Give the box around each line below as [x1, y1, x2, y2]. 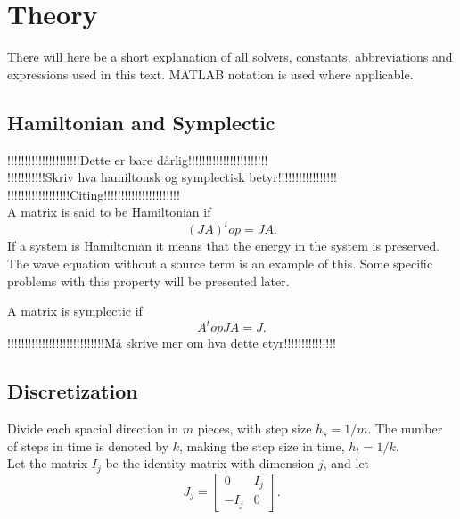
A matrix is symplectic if [7, 301, 143, 320]
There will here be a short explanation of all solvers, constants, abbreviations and [7, 47, 453, 66]
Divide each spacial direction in [7, 419, 179, 438]
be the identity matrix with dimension [105, 454, 315, 473]
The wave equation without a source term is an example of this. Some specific [7, 253, 433, 272]
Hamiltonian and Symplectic [7, 108, 275, 136]
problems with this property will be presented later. [7, 271, 290, 290]
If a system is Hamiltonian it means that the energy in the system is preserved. [7, 236, 440, 255]
